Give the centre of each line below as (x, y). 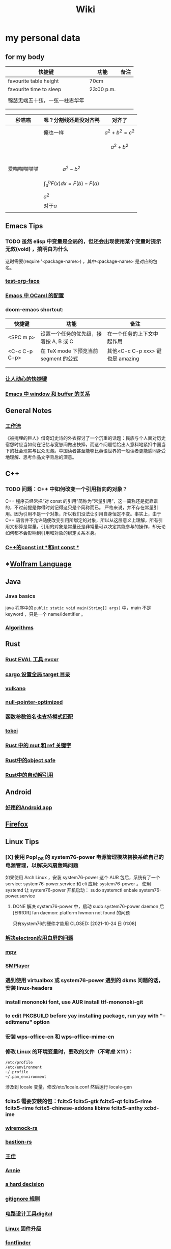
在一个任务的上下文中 (133, 334)
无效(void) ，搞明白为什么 (37, 249)
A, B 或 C (63, 341)
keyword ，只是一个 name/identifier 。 (46, 614)
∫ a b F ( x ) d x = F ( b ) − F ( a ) (72, 183)
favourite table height (33, 81)
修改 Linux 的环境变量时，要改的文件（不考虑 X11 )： (69, 1051)
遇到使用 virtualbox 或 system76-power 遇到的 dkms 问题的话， (84, 980)
